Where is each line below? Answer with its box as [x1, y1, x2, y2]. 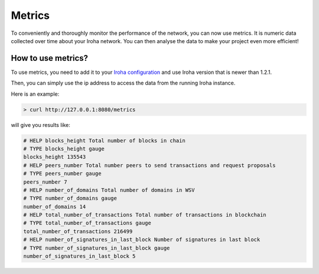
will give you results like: [11, 121, 71, 128]
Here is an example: [11, 90, 60, 97]
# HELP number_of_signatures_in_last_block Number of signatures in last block [23, 236, 261, 243]
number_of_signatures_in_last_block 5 [23, 253, 136, 260]
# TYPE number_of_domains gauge [23, 195, 118, 202]
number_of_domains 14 [23, 203, 86, 210]
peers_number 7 [23, 178, 67, 185]
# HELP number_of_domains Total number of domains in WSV [23, 187, 195, 193]
